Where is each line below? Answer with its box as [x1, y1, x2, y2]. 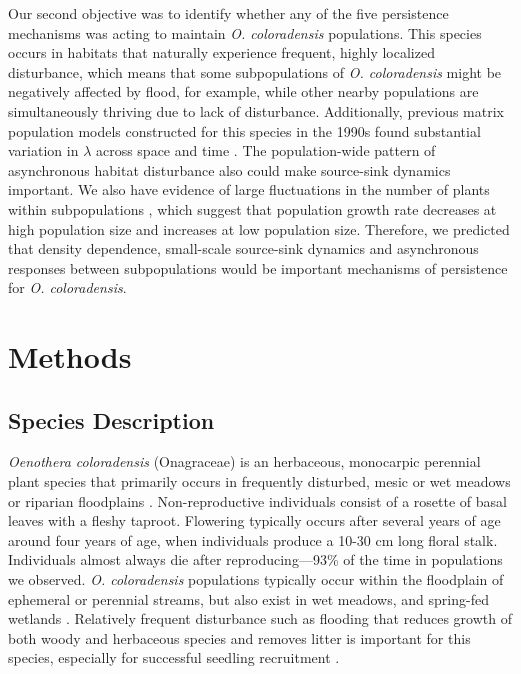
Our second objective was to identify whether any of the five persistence [8, 3, 449, 23]
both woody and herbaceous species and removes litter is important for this [8, 627, 471, 648]
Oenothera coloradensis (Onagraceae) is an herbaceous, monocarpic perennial [8, 451, 481, 472]
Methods [8, 336, 132, 377]
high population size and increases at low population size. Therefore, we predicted [8, 218, 510, 239]
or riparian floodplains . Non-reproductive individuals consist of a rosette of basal [8, 490, 507, 511]
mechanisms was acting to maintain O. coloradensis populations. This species [8, 22, 482, 43]
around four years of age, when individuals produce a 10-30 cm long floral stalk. [8, 529, 498, 550]
